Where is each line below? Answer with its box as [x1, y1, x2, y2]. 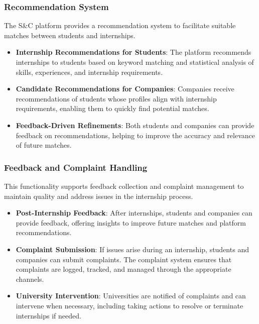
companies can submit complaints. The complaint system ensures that [16, 254, 232, 264]
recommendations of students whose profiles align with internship [16, 93, 217, 103]
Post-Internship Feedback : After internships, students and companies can [16, 207, 252, 218]
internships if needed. [16, 310, 81, 320]
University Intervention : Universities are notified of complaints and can [16, 290, 246, 301]
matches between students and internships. [4, 30, 136, 40]
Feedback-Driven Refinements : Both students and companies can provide [16, 120, 254, 130]
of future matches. [16, 140, 72, 150]
